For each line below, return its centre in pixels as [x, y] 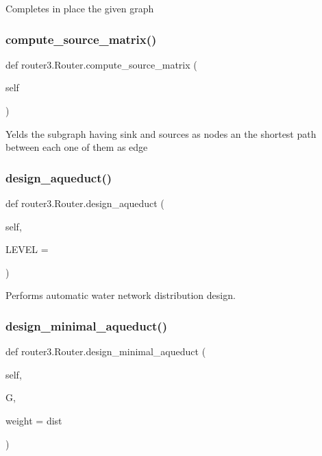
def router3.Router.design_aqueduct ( [85, 203]
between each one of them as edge [77, 147]
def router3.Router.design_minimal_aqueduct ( [106, 351]
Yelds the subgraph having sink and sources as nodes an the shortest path [161, 133]
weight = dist [34, 420]
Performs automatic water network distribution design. [121, 295]
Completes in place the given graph [80, 8]
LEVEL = [27, 249]
